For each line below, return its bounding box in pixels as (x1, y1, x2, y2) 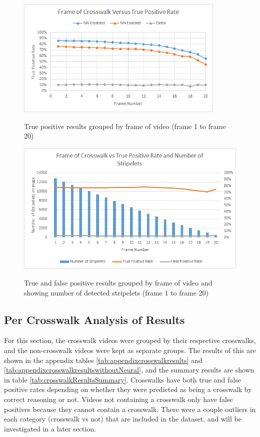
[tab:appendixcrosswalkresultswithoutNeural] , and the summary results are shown (4, 364, 254, 375)
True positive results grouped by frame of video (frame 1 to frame (24, 120, 226, 131)
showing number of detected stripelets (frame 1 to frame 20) (24, 287, 209, 297)
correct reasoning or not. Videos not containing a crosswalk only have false (4, 393, 233, 404)
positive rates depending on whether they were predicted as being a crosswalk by (4, 384, 252, 394)
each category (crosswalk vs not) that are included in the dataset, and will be (4, 413, 241, 424)
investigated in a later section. (4, 423, 96, 433)
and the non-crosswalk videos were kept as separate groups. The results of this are (4, 345, 256, 355)
